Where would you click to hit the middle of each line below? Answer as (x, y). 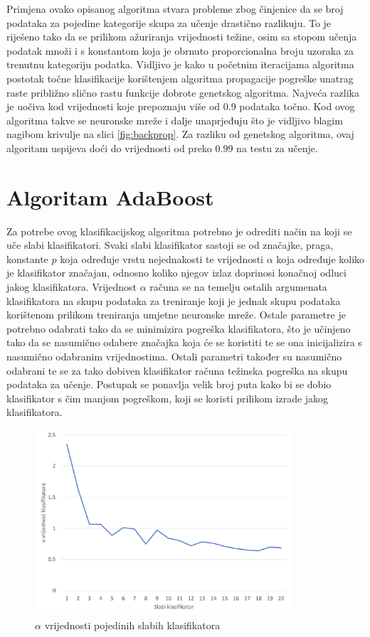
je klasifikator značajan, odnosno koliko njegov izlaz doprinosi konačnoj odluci (176, 273)
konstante (27, 258)
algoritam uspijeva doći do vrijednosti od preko (109, 148)
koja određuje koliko (321, 258)
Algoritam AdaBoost (110, 197)
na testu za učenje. (277, 148)
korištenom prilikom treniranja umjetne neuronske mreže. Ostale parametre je (176, 315)
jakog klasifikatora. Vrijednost (72, 287)
